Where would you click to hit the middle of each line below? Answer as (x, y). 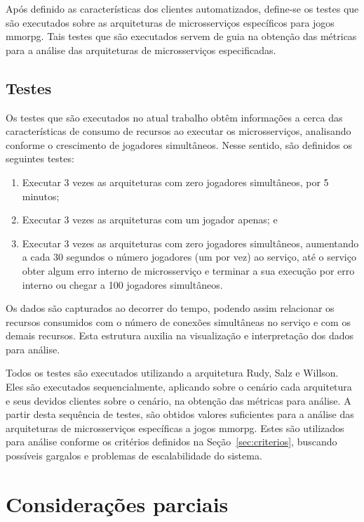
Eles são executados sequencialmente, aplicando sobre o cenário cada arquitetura (179, 387)
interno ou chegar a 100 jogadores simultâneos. (122, 284)
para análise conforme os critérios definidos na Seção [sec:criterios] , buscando (171, 442)
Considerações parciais (117, 503)
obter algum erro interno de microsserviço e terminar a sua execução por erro (188, 270)
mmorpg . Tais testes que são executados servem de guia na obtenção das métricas (181, 36)
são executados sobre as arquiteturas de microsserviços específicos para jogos (170, 22)
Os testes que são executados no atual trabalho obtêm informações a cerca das (174, 117)
